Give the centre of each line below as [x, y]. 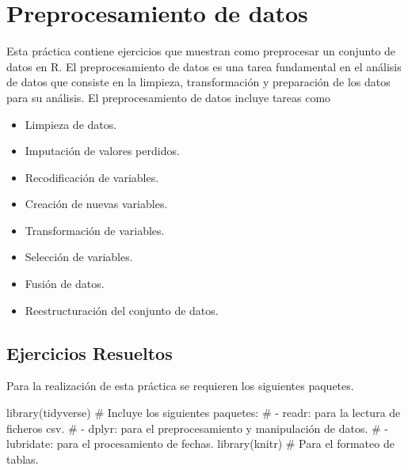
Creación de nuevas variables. [96, 204]
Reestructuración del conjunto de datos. [122, 310]
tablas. [23, 459]
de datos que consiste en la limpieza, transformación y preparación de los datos [198, 82]
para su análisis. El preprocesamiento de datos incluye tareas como [169, 97]
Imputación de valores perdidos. [102, 151]
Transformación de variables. [95, 230]
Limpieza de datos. [71, 124]
